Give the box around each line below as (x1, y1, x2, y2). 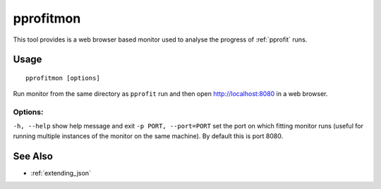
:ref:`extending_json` (30, 169, 92, 177)
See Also (13, 150, 53, 162)
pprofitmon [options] (25, 74, 100, 82)
